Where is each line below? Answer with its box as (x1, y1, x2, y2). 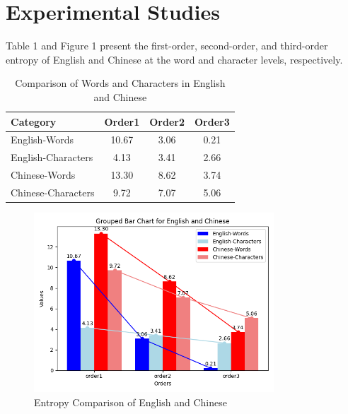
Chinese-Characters (11, 184, 95, 199)
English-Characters (11, 150, 93, 165)
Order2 (149, 114, 185, 129)
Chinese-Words (11, 167, 76, 182)
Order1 (104, 114, 140, 129)
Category (11, 114, 57, 129)
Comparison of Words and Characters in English (15, 76, 226, 90)
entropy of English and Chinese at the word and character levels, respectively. (6, 52, 343, 66)
